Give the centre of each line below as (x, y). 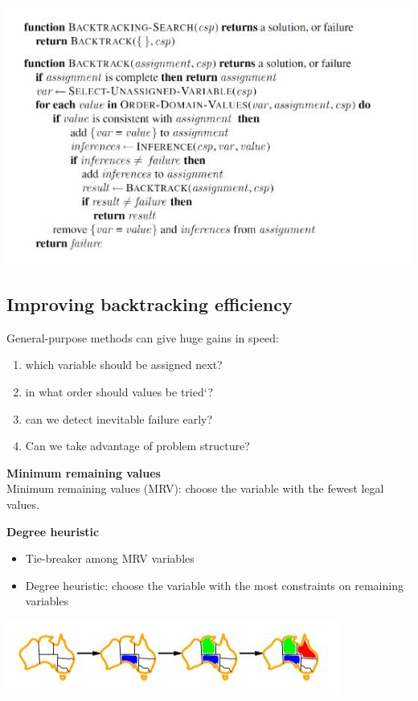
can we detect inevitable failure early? (119, 418)
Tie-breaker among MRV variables (110, 558)
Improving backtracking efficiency (150, 304)
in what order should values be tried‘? (119, 392)
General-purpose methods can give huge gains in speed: (143, 337)
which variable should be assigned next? (124, 365)
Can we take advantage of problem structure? (137, 446)
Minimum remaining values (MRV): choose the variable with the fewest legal (195, 488)
